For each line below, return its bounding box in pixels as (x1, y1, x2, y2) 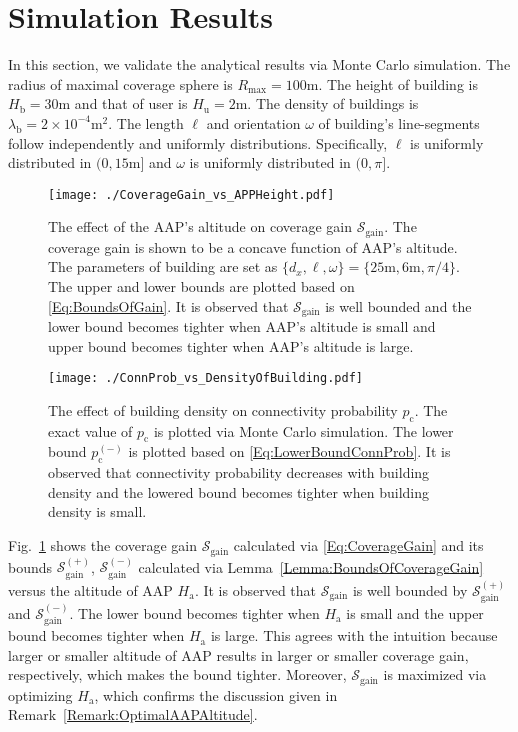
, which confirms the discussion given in (94, 684, 338, 705)
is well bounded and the (325, 295, 472, 316)
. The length (108, 112, 184, 133)
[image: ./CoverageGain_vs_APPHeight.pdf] (48, 187, 335, 202)
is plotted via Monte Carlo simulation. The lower (153, 420, 454, 441)
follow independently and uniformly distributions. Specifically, (8, 132, 388, 153)
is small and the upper (346, 602, 484, 623)
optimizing (8, 684, 73, 705)
